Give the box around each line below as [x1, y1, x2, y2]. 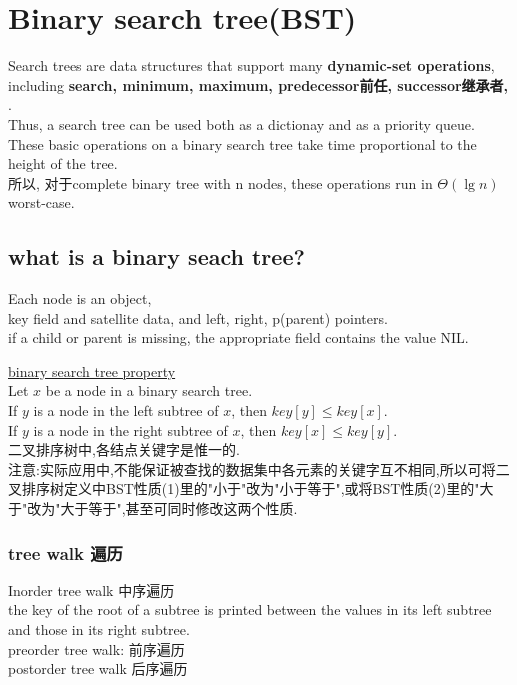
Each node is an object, [8, 288, 152, 309]
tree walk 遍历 [8, 540, 123, 565]
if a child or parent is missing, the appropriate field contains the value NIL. [8, 327, 469, 348]
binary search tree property [8, 360, 176, 381]
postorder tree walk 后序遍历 [8, 658, 188, 679]
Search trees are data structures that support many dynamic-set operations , [8, 55, 495, 76]
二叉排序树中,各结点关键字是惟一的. [8, 439, 240, 460]
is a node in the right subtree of [33, 419, 228, 440]
